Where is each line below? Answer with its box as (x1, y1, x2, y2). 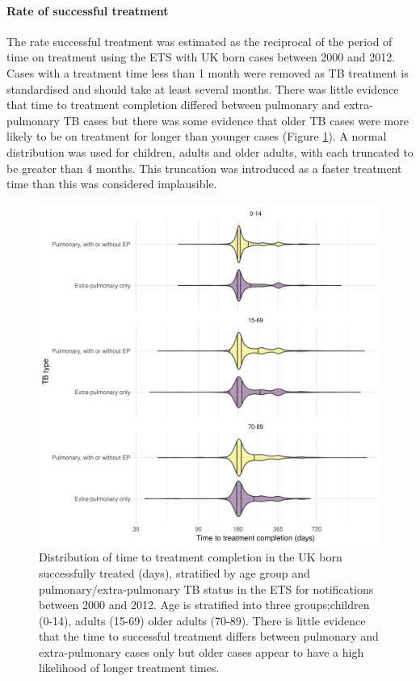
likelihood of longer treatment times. (39, 659, 220, 676)
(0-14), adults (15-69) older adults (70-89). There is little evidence (39, 612, 366, 628)
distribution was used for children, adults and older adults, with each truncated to (6, 143, 414, 160)
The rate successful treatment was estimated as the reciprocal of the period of (6, 32, 393, 49)
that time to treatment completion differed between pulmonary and (6, 96, 341, 113)
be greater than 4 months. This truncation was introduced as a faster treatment (6, 159, 402, 176)
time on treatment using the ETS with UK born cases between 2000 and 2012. (6, 48, 396, 65)
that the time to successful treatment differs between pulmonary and (39, 628, 379, 645)
